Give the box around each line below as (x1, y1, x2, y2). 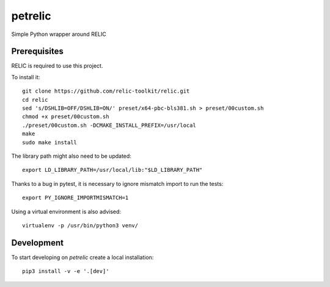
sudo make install (22, 139, 78, 146)
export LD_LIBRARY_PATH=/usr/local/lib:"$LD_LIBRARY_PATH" (22, 166, 203, 174)
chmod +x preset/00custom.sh (22, 113, 109, 120)
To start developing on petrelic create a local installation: (11, 253, 154, 261)
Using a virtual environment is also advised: (11, 208, 122, 215)
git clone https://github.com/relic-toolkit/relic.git (22, 88, 190, 94)
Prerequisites (11, 46, 64, 57)
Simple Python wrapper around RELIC (11, 30, 106, 38)
